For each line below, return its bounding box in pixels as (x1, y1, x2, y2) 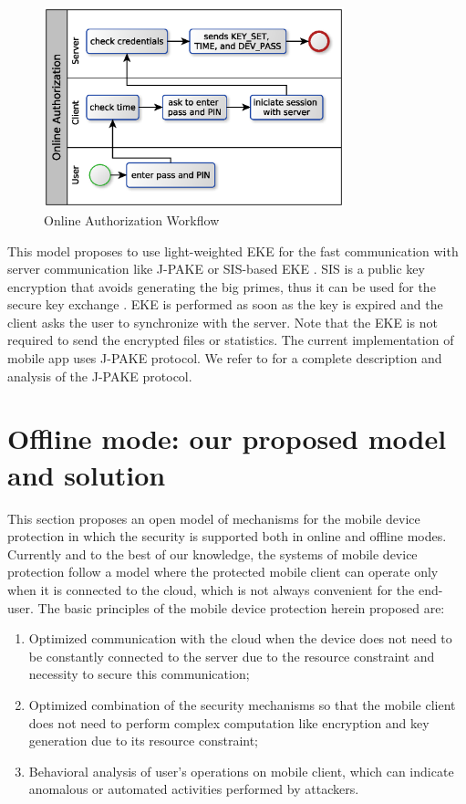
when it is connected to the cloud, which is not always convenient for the (7, 580, 415, 599)
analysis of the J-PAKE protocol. (7, 366, 192, 385)
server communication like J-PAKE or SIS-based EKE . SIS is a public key (7, 259, 425, 278)
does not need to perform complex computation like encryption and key (28, 713, 430, 732)
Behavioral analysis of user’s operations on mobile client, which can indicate (28, 761, 454, 780)
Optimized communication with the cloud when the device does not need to (28, 629, 452, 648)
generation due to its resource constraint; (28, 731, 259, 750)
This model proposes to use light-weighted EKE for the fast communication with (7, 241, 459, 260)
